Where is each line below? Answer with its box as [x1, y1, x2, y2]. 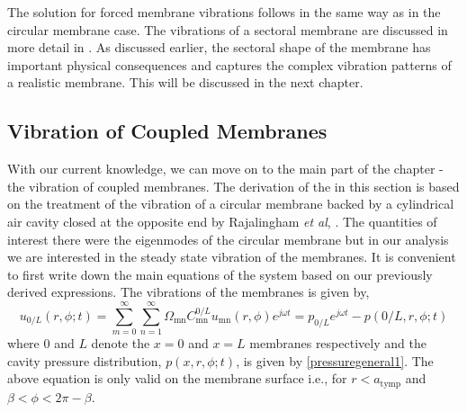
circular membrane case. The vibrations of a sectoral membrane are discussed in [7, 20, 448, 39]
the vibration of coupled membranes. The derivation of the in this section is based [7, 176, 460, 195]
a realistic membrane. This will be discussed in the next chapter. [7, 73, 364, 92]
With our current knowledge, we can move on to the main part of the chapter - [7, 159, 444, 178]
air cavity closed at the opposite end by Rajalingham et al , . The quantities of [7, 211, 437, 230]
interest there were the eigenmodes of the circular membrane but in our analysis [7, 229, 449, 248]
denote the [91, 334, 150, 353]
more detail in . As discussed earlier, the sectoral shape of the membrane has [7, 38, 431, 57]
